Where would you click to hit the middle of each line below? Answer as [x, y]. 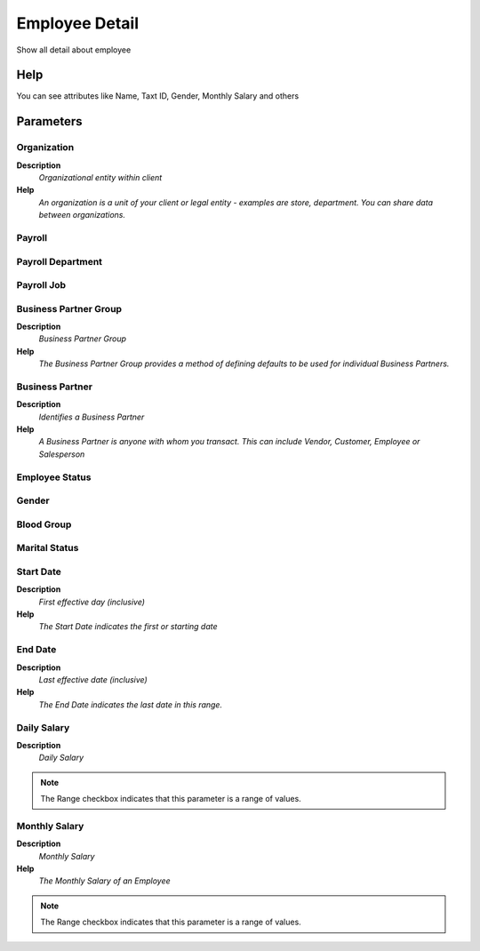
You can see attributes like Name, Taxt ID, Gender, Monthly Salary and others [158, 96]
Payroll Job [41, 285]
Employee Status [54, 477]
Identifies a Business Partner [92, 417]
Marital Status [48, 548]
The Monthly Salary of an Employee [104, 881]
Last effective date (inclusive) [93, 679]
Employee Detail [78, 23]
